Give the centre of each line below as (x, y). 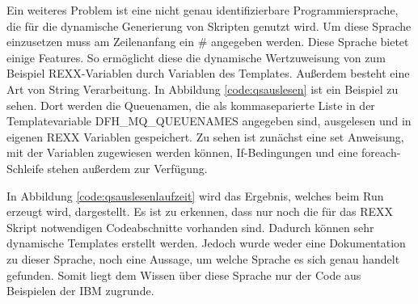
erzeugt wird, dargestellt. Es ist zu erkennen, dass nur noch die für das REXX (200, 211)
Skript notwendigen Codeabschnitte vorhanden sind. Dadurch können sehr (190, 227)
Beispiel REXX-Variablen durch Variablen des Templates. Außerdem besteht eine (208, 73)
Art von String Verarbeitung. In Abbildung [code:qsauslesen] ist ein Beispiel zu (203, 89)
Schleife (25, 168)
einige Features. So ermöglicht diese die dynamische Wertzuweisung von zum (196, 57)
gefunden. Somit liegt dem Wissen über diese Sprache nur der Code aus (184, 274)
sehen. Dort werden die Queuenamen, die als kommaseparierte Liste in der (191, 105)
